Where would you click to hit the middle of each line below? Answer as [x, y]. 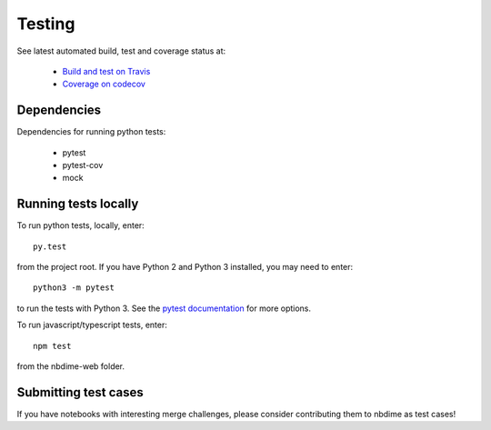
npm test [52, 346]
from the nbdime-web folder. [71, 366]
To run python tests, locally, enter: [80, 225]
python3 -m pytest [74, 288]
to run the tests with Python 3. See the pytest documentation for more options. [164, 308]
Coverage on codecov [104, 84]
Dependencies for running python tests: [91, 132]
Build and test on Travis [106, 71]
